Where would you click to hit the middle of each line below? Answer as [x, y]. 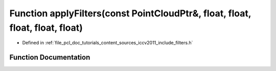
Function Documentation [50, 57]
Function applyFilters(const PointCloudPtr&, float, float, [130, 13]
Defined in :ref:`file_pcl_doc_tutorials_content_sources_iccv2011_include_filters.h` [108, 43]
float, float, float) [46, 28]
